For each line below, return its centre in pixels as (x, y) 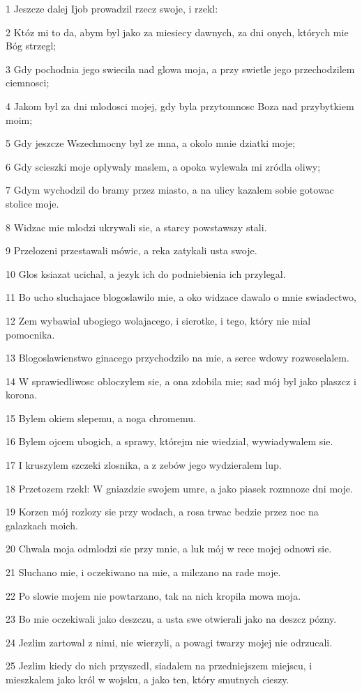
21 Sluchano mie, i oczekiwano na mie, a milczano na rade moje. (143, 572)
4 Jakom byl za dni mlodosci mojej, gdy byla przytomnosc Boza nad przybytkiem (180, 106)
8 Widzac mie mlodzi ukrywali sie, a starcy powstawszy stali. (136, 227)
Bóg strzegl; (31, 46)
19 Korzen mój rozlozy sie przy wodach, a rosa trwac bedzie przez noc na (162, 512)
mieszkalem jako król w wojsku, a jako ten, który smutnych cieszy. (148, 679)
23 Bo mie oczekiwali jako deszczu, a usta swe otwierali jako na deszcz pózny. (171, 619)
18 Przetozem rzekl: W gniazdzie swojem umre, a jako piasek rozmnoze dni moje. (179, 488)
